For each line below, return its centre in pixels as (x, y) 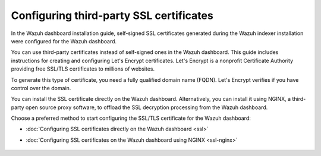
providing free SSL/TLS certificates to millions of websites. (83, 69)
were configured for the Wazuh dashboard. (64, 41)
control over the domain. (41, 88)
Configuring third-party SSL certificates (112, 15)
